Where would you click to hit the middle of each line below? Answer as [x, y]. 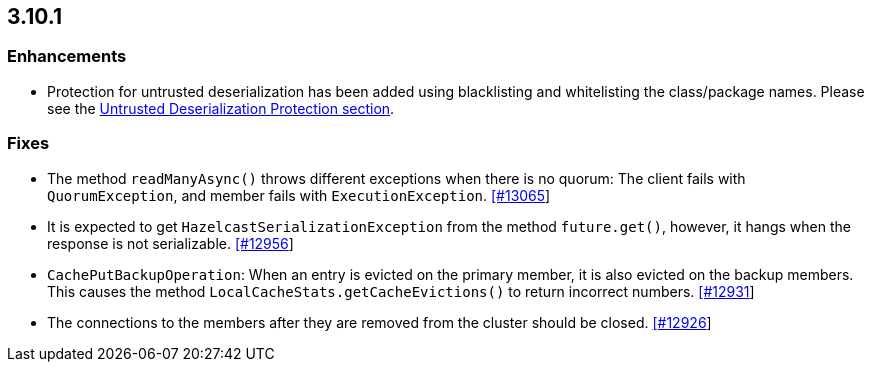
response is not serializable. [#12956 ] [170, 243]
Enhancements [67, 56]
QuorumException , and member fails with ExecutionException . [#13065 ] [299, 195]
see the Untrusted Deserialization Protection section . [221, 108]
